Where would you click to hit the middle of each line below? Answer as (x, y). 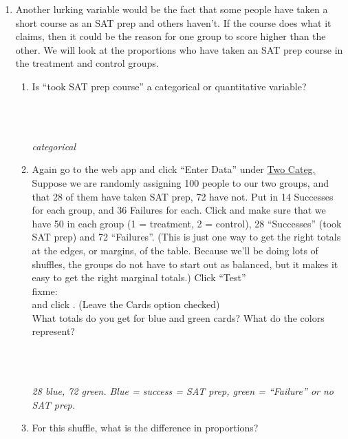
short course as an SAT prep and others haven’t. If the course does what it (173, 22)
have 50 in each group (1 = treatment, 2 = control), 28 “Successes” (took (187, 223)
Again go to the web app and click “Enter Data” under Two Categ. (174, 169)
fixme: (45, 290)
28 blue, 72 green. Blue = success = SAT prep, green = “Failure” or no (183, 391)
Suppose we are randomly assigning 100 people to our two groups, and (180, 182)
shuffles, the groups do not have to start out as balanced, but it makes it (185, 264)
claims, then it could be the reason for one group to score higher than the (171, 36)
